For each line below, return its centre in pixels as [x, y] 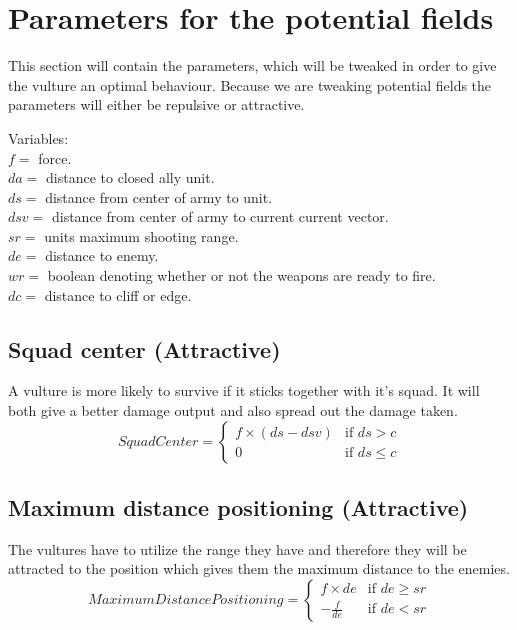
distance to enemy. [102, 255]
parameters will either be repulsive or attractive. [156, 104]
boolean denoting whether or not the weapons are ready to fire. [241, 275]
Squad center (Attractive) [144, 348]
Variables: [38, 137]
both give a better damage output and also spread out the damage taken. [233, 410]
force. [55, 157]
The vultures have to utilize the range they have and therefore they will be [237, 548]
